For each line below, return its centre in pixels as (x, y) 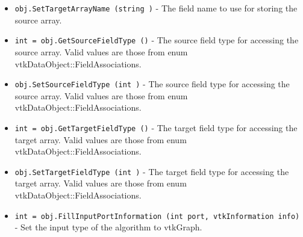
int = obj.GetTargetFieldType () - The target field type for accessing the (156, 127)
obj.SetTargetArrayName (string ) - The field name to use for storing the (156, 8)
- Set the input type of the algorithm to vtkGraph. (108, 227)
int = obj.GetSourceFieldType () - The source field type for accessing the (157, 40)
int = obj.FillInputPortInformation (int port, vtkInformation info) (157, 216)
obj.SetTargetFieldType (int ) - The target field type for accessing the (152, 171)
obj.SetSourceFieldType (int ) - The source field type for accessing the (152, 84)
